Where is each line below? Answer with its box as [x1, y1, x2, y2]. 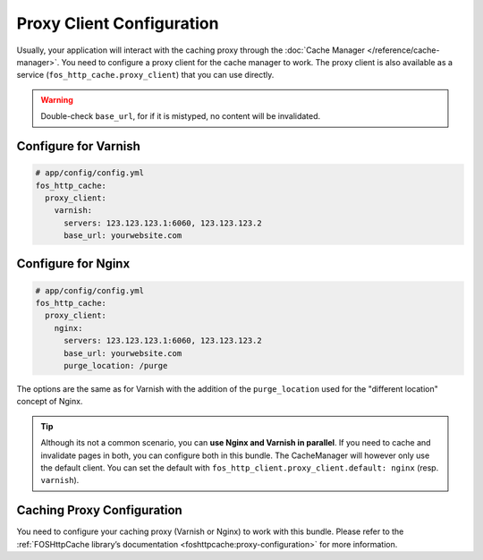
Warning [40, 94, 73, 105]
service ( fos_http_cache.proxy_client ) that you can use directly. [16, 70, 275, 81]
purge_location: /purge [64, 361, 168, 370]
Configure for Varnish [16, 139, 140, 154]
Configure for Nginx [16, 256, 131, 272]
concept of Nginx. [16, 396, 83, 407]
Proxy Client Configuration [16, 13, 219, 33]
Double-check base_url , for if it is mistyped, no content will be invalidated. [40, 111, 321, 122]
